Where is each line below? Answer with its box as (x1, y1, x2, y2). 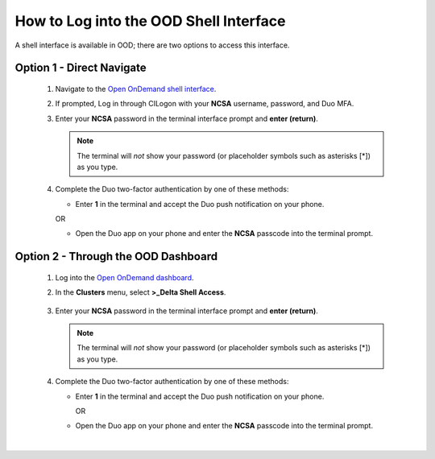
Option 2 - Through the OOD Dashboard (14, 250, 217, 263)
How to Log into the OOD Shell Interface (14, 12, 286, 30)
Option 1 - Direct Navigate (14, 61, 147, 75)
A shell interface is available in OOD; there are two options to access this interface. (14, 40, 290, 50)
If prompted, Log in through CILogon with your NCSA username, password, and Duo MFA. (55, 99, 354, 109)
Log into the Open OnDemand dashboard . (55, 272, 194, 282)
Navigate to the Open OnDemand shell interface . (55, 84, 217, 93)
